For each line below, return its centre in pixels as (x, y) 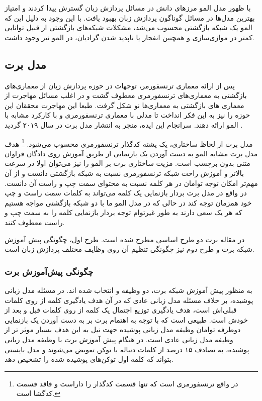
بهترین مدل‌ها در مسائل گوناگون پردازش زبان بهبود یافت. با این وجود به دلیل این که (130, 17)
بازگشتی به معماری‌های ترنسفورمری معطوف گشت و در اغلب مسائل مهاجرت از (126, 95)
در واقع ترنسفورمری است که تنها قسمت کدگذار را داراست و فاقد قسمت (127, 383)
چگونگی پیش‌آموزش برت (49, 271)
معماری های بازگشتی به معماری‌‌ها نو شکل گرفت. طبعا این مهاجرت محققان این (124, 105)
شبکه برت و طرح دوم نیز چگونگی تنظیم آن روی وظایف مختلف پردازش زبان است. (129, 249)
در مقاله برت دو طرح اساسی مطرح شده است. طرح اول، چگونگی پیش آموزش (125, 239)
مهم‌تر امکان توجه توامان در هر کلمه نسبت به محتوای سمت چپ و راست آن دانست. (131, 183)
